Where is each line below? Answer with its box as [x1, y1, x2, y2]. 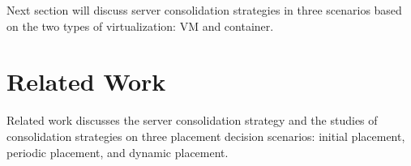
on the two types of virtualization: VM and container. [6, 17, 274, 34]
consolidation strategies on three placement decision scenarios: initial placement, [6, 127, 405, 144]
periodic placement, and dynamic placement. [6, 143, 229, 160]
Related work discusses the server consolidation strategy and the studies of [6, 112, 378, 129]
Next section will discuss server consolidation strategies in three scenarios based [6, 2, 402, 18]
